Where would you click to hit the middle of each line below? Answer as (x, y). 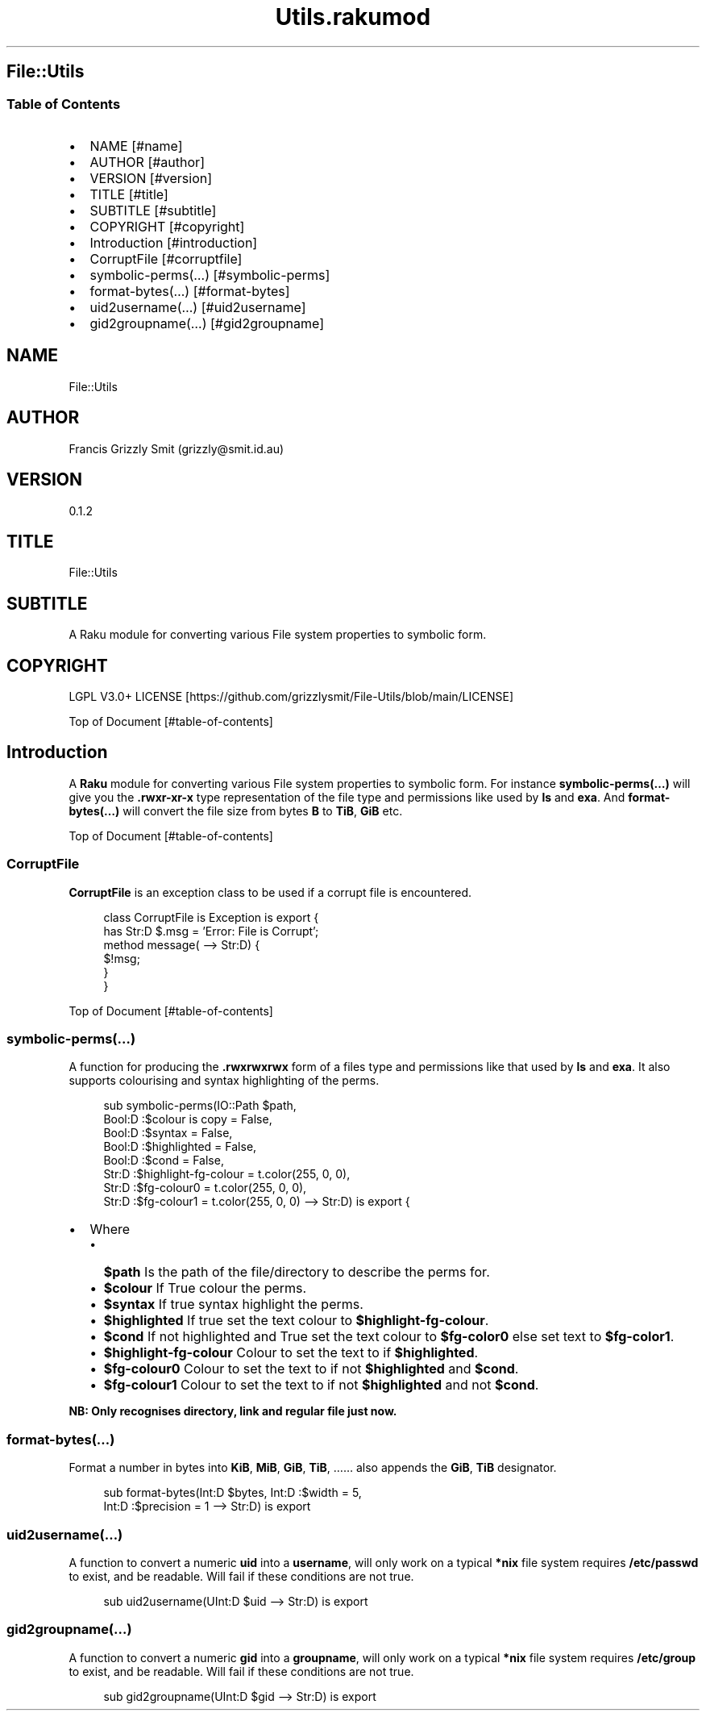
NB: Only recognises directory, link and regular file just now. (233, 1411)
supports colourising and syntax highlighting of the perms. (224, 1081)
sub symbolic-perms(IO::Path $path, (200, 1106)
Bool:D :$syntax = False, (168, 1133)
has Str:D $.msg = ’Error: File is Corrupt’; (211, 931)
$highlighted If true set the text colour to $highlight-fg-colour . (296, 1321)
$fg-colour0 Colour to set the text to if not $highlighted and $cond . (311, 1369)
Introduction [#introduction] (174, 242)
